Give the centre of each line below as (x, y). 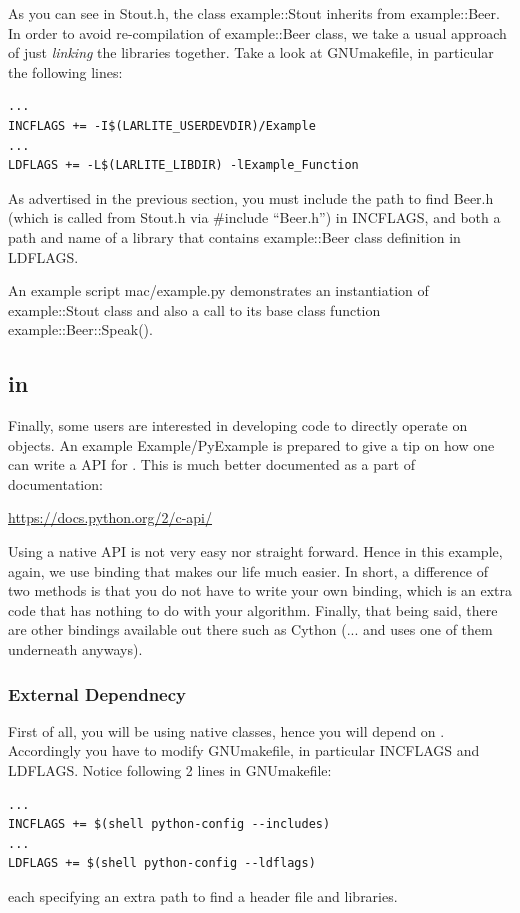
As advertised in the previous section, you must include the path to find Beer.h (251, 197)
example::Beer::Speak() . (80, 329)
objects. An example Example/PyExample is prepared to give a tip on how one (251, 444)
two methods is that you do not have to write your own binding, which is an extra (260, 590)
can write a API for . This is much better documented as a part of (211, 464)
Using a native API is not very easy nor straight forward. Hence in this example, (255, 551)
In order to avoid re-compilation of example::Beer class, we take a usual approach (257, 32)
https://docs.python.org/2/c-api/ (110, 517)
